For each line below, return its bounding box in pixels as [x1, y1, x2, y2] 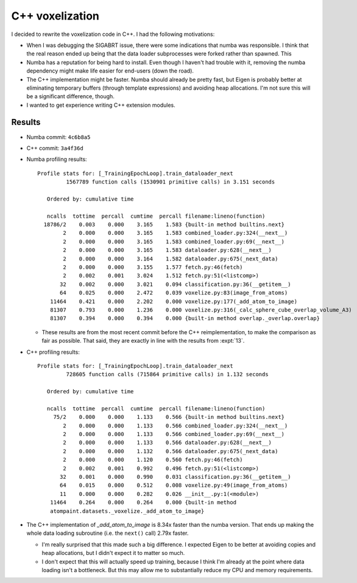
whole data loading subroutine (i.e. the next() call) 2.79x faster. [26, 529, 189, 537]
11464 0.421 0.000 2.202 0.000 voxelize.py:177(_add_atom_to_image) [49, 298, 298, 305]
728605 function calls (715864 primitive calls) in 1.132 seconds [66, 371, 269, 378]
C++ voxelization [11, 9, 100, 23]
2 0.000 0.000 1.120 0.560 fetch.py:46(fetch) [63, 456, 243, 463]
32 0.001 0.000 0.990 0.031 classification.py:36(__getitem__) [60, 473, 291, 481]
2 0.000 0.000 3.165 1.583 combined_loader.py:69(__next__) [63, 238, 285, 245]
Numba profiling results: [26, 156, 88, 163]
